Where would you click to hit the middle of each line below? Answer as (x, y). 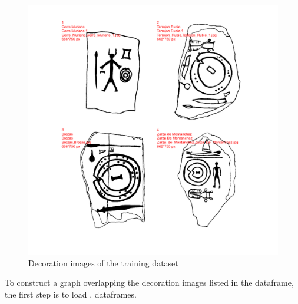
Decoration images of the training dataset (103, 262)
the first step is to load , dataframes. (71, 294)
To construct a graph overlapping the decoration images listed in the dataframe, (149, 282)
